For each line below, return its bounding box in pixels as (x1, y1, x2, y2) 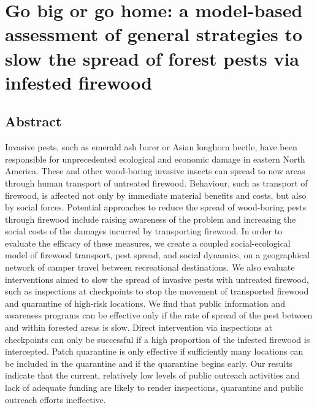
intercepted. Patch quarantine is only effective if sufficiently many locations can (5, 345, 304, 358)
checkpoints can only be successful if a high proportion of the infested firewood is (5, 333, 310, 345)
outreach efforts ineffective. (5, 393, 106, 406)
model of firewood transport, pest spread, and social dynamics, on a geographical (5, 248, 310, 261)
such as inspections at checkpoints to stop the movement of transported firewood (5, 285, 309, 298)
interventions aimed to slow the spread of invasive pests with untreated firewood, (5, 272, 309, 285)
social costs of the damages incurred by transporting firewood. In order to (5, 225, 283, 237)
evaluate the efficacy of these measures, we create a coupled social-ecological (5, 236, 291, 249)
